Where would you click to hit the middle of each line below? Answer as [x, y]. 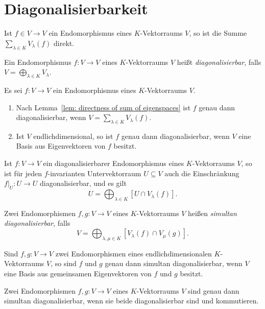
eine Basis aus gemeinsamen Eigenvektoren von [78, 274]
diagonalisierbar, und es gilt [83, 183]
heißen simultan [212, 213]
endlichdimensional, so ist [73, 136]
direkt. [64, 43]
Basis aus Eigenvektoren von [61, 146]
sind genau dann [214, 290]
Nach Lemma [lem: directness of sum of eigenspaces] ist [103, 107]
